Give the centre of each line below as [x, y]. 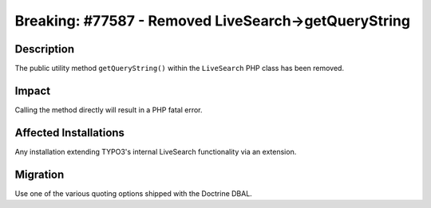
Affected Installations [70, 133]
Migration [40, 174]
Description [45, 49]
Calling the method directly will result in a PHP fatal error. [109, 110]
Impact [33, 90]
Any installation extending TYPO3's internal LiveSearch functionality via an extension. [156, 151]
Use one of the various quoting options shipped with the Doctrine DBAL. [134, 193]
